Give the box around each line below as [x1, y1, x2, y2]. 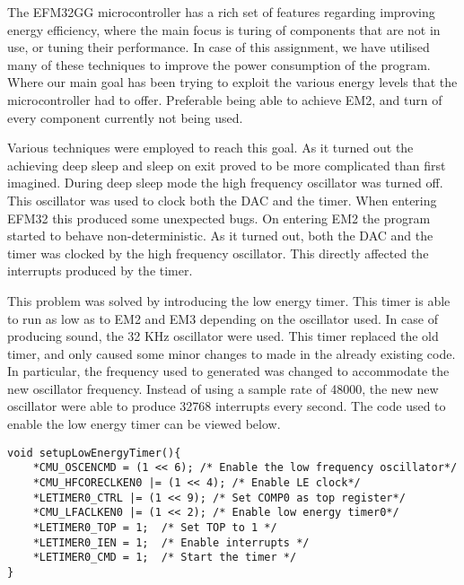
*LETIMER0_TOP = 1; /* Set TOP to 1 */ [32, 520, 277, 534]
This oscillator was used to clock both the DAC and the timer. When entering [7, 190, 437, 209]
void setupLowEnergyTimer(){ [7, 446, 181, 459]
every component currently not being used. [7, 108, 243, 127]
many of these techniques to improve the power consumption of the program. [7, 55, 431, 74]
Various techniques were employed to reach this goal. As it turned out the [7, 138, 414, 157]
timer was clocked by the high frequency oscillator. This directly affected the [7, 243, 429, 262]
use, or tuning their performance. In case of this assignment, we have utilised [7, 38, 430, 57]
